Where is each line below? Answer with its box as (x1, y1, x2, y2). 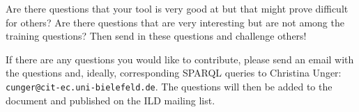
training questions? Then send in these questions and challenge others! (6, 29, 307, 43)
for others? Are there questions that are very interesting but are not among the (6, 15, 344, 29)
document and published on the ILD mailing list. (6, 93, 215, 107)
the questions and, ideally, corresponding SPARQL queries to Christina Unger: (6, 65, 342, 80)
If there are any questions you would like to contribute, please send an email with (6, 51, 354, 66)
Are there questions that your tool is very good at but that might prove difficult (6, 1, 349, 15)
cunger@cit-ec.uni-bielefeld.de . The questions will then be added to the (6, 79, 333, 93)
